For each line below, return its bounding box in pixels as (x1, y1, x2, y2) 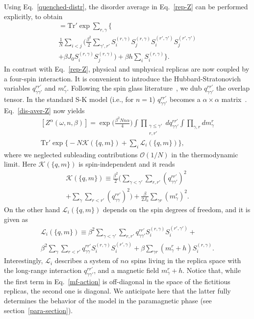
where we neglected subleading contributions (4, 149, 138, 159)
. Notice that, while (182, 265, 241, 275)
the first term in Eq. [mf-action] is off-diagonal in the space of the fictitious (4, 276, 230, 286)
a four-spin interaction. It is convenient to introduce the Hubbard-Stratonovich (4, 73, 241, 83)
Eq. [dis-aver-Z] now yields (4, 105, 85, 115)
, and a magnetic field (94, 265, 159, 275)
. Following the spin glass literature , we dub (67, 83, 202, 93)
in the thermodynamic (171, 149, 238, 159)
